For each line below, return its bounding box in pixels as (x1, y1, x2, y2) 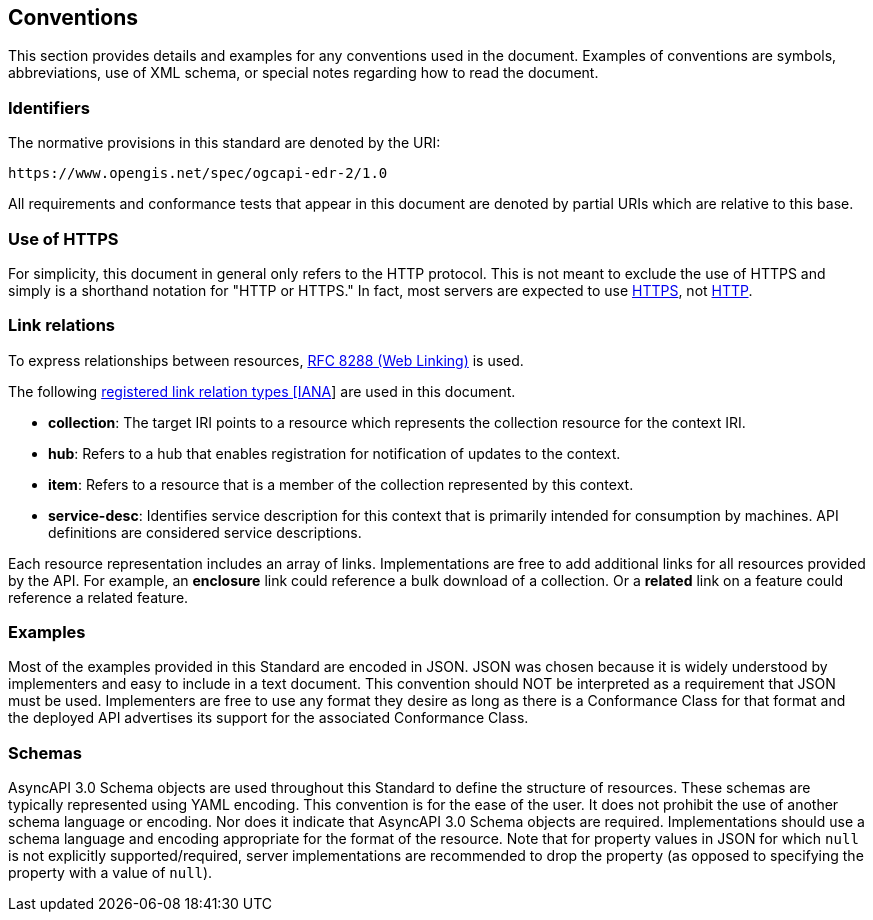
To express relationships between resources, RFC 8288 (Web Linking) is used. (8, 351, 524, 369)
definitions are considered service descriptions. (48, 523, 362, 541)
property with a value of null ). (8, 864, 213, 882)
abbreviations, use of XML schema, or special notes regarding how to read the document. (8, 64, 599, 82)
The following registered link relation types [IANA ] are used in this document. (8, 382, 516, 400)
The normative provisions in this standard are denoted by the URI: (8, 134, 441, 152)
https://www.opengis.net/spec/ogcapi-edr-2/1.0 (8, 165, 388, 182)
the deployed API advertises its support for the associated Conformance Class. (8, 709, 529, 727)
